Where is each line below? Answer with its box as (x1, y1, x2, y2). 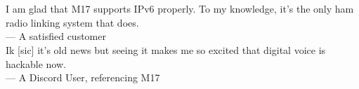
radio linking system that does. (6, 15, 139, 29)
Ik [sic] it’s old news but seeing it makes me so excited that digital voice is (6, 42, 326, 57)
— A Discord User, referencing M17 (6, 70, 160, 85)
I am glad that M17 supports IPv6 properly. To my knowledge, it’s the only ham (6, 1, 354, 16)
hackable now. (6, 56, 66, 71)
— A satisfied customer (6, 29, 106, 43)
